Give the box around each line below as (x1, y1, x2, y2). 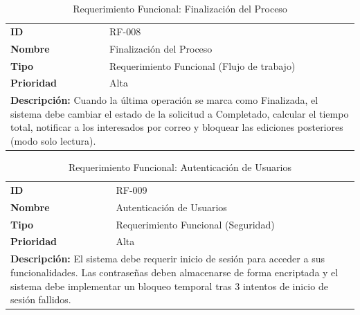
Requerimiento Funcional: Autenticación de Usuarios (69, 160, 291, 174)
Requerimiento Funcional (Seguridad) (116, 217, 275, 231)
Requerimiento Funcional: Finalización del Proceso (73, 1, 287, 15)
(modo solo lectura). (10, 134, 96, 147)
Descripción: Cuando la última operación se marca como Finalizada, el (10, 93, 318, 107)
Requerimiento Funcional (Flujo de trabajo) (109, 58, 296, 73)
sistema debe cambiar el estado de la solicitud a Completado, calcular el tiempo (10, 106, 349, 120)
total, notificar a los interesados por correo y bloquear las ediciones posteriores (10, 120, 343, 134)
